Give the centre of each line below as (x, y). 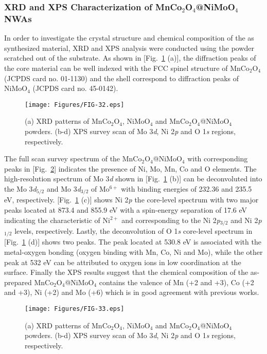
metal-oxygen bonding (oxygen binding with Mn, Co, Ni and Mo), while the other (133, 252)
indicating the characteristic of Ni (57, 220)
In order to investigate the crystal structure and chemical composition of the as (129, 38)
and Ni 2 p (246, 220)
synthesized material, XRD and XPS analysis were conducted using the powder (129, 48)
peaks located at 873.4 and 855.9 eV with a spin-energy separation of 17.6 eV (126, 209)
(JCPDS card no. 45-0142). (75, 88)
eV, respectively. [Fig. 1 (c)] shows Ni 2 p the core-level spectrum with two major (131, 200)
